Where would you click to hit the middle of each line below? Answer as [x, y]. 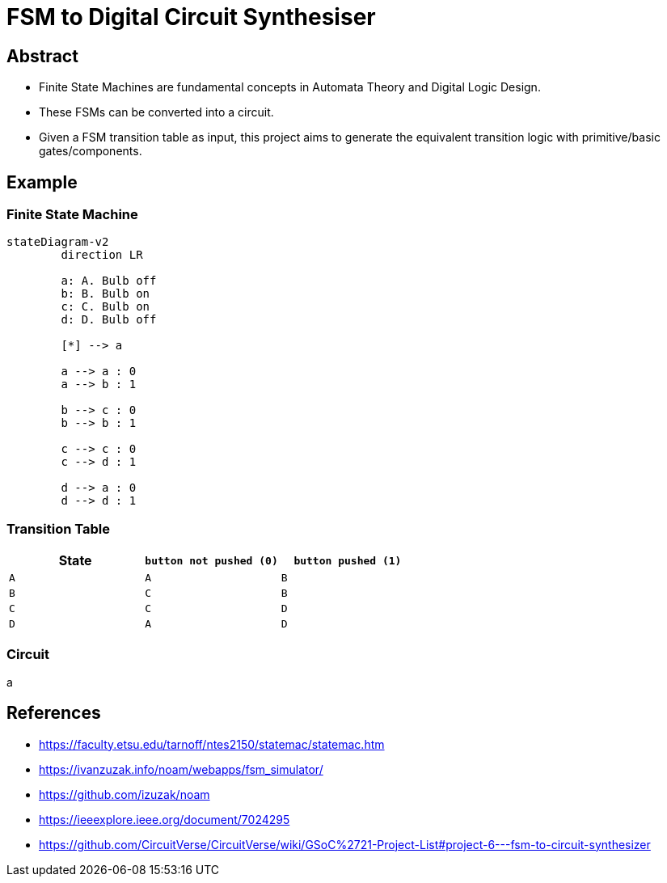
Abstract [42, 56]
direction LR [102, 255]
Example [42, 182]
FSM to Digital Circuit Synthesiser [191, 17]
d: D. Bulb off [109, 320]
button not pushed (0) [211, 560]
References [54, 713]
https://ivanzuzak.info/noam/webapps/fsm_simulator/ [181, 769]
